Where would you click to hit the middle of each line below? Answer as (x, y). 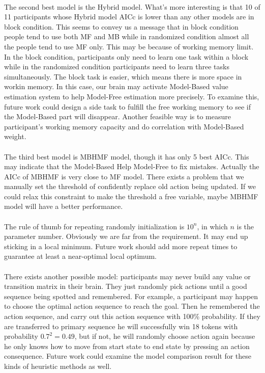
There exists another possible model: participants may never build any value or (127, 276)
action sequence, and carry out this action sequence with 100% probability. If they (132, 316)
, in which (212, 226)
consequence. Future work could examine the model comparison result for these (128, 356)
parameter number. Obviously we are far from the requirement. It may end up (126, 236)
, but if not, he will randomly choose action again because (165, 336)
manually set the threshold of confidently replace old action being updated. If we (130, 186)
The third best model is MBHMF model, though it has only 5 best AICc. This (127, 156)
